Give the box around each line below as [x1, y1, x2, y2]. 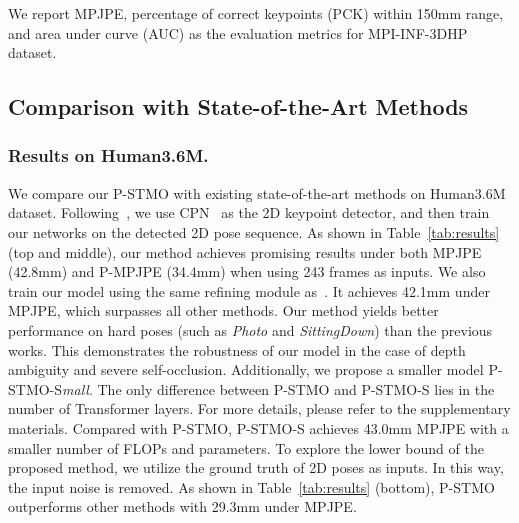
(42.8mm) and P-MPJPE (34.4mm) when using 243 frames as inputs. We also [8, 261, 486, 282]
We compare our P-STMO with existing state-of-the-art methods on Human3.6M [8, 182, 506, 203]
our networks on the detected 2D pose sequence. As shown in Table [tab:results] [8, 221, 500, 242]
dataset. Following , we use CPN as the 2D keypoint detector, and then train [8, 202, 490, 223]
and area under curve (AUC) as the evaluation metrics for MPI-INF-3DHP [8, 22, 468, 43]
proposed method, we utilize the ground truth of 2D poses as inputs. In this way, [8, 457, 504, 478]
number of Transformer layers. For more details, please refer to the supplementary [8, 398, 511, 419]
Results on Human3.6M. [8, 143, 209, 168]
